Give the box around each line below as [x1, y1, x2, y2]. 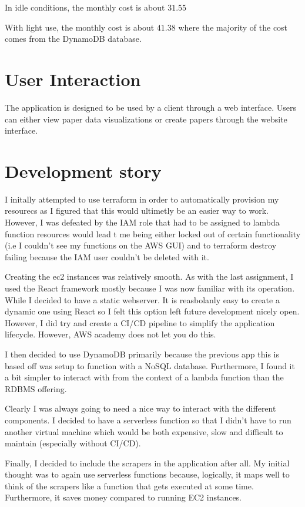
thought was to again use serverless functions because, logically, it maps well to [5, 468, 290, 481]
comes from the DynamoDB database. [5, 32, 142, 45]
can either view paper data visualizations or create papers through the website [5, 112, 287, 125]
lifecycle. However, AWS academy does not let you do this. [5, 328, 216, 340]
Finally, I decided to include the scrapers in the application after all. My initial [5, 456, 290, 469]
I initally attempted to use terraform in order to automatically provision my [5, 193, 279, 205]
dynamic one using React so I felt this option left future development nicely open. [5, 305, 300, 317]
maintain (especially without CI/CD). [5, 437, 141, 449]
